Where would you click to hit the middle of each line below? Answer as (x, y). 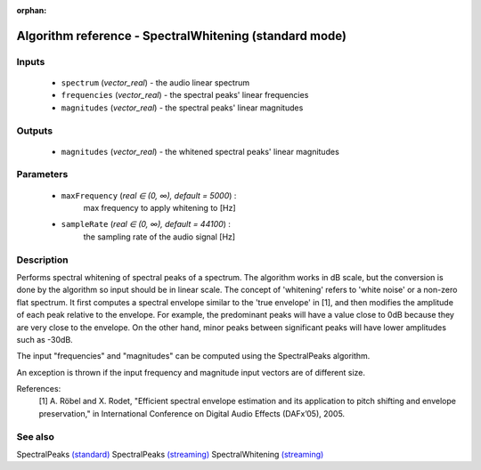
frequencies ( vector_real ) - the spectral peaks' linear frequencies (185, 95)
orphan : (32, 10)
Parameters (42, 174)
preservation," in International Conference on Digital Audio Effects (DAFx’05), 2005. (192, 413)
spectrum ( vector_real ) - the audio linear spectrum (155, 82)
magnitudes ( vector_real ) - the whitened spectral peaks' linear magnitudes (200, 151)
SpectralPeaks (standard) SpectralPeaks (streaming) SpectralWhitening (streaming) (170, 455)
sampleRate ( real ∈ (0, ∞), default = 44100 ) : (146, 224)
